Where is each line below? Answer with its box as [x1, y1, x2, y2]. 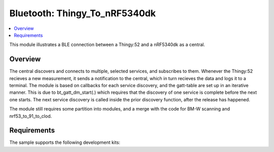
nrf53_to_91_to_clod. [9, 113, 52, 119]
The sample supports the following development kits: [9, 139, 120, 145]
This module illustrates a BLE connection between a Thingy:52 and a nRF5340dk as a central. [9, 42, 205, 48]
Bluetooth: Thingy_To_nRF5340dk [9, 8, 156, 19]
